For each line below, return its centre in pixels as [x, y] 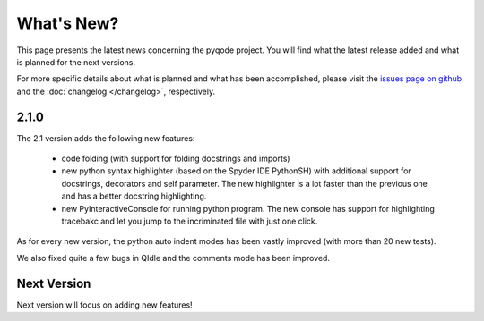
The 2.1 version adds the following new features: [106, 138]
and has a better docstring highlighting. [134, 196]
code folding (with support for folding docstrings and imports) [176, 159]
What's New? [68, 23]
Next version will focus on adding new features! [104, 305]
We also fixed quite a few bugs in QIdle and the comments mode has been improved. [173, 258]
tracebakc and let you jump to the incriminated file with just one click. [190, 221]
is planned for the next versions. [76, 62]
